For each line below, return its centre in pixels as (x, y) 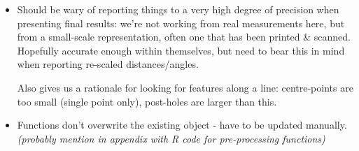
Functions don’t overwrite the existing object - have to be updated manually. (182, 125)
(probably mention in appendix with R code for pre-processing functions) (171, 138)
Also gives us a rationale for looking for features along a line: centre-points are (185, 87)
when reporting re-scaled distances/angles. (108, 64)
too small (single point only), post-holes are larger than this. (147, 101)
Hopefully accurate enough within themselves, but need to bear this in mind (181, 50)
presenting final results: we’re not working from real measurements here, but (181, 23)
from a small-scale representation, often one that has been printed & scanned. (184, 37)
